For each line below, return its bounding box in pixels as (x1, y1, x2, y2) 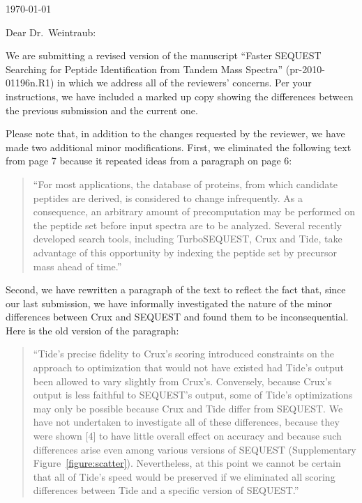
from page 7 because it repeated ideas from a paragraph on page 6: (6, 153, 292, 168)
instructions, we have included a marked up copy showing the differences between (6, 88, 354, 103)
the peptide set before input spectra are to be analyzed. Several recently (33, 217, 342, 232)
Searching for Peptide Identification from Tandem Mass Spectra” (6, 61, 283, 76)
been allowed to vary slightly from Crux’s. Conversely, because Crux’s (33, 373, 332, 388)
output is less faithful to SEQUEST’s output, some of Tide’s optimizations (33, 387, 353, 402)
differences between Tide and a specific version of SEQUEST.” (33, 483, 299, 497)
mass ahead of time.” (33, 258, 122, 273)
